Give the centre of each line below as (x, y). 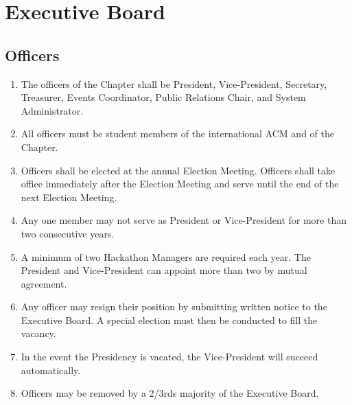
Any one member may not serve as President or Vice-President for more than (184, 220)
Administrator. (52, 110)
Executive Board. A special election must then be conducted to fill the (169, 320)
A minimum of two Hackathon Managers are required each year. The (166, 256)
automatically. (51, 370)
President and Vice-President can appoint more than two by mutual (164, 270)
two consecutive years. (68, 233)
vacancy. (38, 333)
